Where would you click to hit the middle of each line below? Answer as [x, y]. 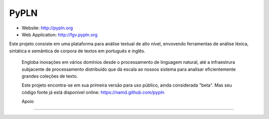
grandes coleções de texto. [50, 76]
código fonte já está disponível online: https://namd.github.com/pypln [93, 92]
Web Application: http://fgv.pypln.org [60, 34]
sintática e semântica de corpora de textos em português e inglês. [77, 51]
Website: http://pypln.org [47, 28]
